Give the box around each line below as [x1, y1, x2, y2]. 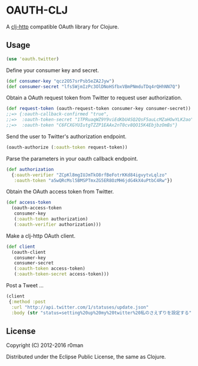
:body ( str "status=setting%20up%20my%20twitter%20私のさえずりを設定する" [11, 310, 192, 316]
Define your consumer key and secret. [6, 66, 99, 74]
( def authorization [6, 166, 54, 172]
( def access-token [6, 199, 51, 206]
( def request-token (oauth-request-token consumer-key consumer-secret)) [6, 106, 192, 112]
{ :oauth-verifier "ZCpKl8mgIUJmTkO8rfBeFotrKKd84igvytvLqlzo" [11, 172, 167, 178]
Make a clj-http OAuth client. [6, 232, 75, 239]
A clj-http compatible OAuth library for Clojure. [6, 23, 120, 30]
